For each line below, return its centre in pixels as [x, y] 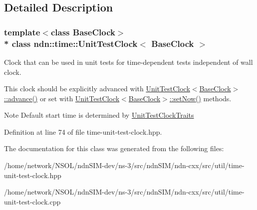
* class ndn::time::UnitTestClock [71, 43]
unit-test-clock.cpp [32, 201]
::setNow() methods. [200, 98]
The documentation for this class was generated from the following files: [114, 148]
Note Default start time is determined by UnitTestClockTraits [99, 115]
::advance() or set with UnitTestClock [62, 98]
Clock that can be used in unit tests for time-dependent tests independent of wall [128, 62]
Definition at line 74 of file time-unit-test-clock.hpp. [83, 131]
